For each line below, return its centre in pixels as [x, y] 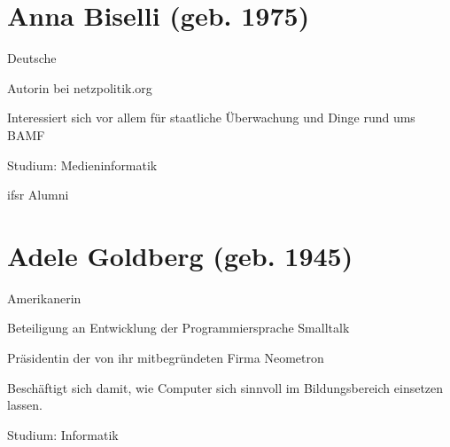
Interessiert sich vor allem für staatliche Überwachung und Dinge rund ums [211, 118]
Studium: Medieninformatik [82, 165]
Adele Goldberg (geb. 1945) [180, 255]
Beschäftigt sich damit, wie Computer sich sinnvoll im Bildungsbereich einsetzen [225, 387]
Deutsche [32, 58]
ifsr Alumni [38, 195]
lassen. [25, 405]
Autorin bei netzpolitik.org [80, 87]
